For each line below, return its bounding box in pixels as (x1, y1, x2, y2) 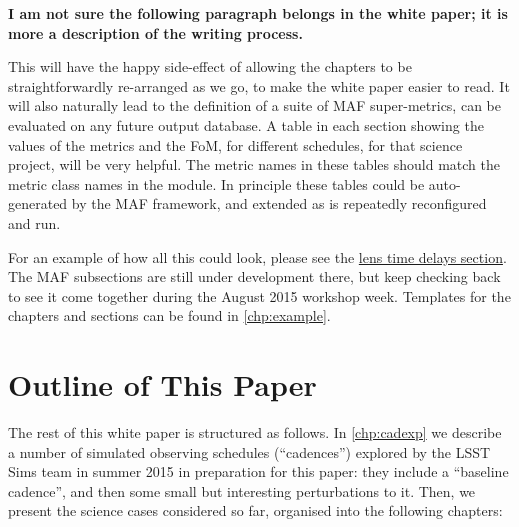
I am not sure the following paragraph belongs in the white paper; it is (8, 3, 508, 23)
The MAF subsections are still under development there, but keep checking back (8, 266, 501, 287)
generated (8, 193, 68, 214)
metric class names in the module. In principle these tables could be (8, 173, 425, 194)
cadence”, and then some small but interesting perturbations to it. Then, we (8, 480, 476, 501)
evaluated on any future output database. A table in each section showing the (8, 114, 484, 135)
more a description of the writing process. (8, 22, 303, 43)
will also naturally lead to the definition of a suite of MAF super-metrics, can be (8, 95, 501, 116)
